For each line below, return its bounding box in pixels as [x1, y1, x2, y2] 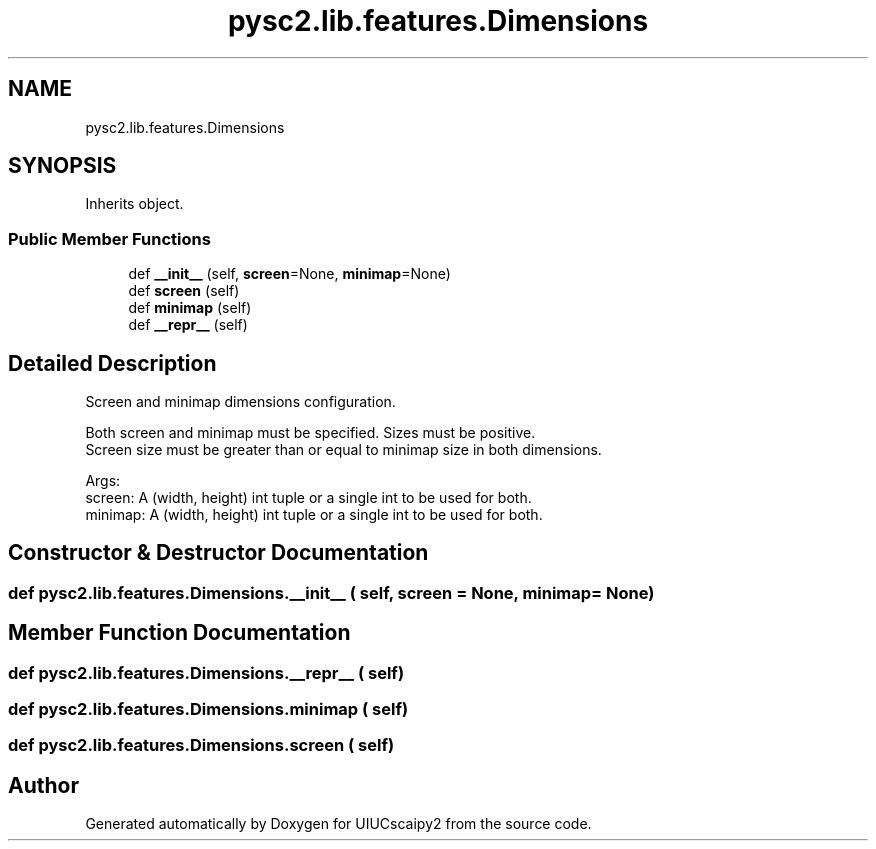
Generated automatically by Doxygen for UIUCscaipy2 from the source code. [85, 815, 592, 833]
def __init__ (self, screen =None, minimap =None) [128, 265, 451, 283]
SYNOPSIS [8, 153, 117, 179]
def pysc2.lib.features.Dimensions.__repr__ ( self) [8, 662, 405, 683]
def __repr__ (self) [128, 316, 248, 334]
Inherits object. [85, 195, 184, 213]
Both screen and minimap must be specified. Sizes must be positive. [85, 424, 536, 442]
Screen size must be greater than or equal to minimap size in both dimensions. [85, 441, 602, 459]
